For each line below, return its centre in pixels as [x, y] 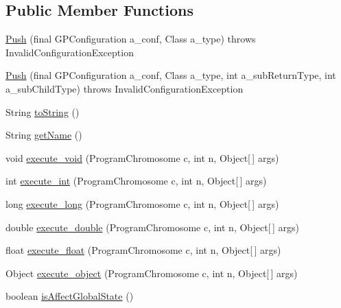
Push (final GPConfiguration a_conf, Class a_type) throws [131, 39]
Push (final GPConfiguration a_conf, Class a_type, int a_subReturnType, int [171, 75]
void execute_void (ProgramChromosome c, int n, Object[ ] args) [142, 157]
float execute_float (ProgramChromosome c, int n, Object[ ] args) [143, 250]
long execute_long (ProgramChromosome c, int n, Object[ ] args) [142, 203]
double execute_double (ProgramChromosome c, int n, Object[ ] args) [152, 227]
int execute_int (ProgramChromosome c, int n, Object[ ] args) [136, 181]
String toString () [43, 111]
